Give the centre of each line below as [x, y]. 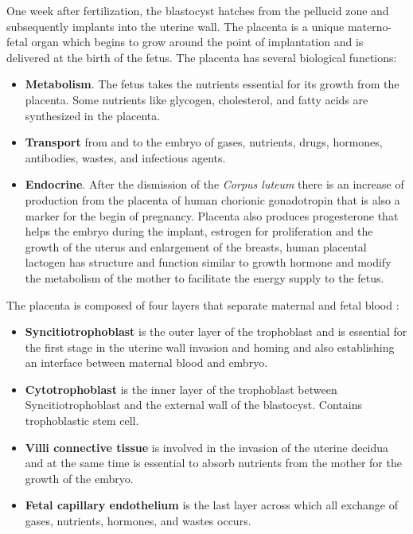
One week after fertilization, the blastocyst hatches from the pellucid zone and [198, 10]
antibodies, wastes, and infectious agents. [125, 157]
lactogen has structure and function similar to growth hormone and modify [208, 262]
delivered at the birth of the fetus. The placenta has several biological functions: [202, 57]
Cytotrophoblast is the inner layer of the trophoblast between [181, 389]
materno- [370, 26]
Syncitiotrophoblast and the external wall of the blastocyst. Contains [193, 405]
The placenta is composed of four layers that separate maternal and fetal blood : [203, 304]
